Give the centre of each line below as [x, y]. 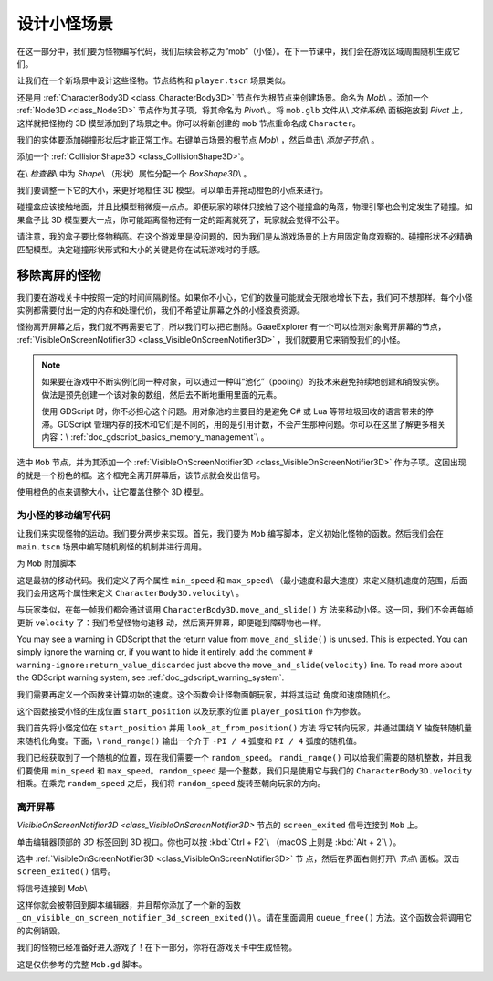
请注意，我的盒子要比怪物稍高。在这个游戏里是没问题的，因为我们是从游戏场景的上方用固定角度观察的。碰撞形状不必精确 [245, 237]
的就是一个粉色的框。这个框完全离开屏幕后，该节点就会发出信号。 [141, 475]
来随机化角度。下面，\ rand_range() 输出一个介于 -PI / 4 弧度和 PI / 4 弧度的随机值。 [189, 741]
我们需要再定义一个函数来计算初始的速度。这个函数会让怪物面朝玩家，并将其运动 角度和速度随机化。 [206, 694]
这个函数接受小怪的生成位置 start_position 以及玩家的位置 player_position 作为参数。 [191, 711]
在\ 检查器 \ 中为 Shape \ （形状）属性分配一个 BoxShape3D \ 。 [134, 173]
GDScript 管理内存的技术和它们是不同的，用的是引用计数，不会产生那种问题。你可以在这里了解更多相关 [252, 424]
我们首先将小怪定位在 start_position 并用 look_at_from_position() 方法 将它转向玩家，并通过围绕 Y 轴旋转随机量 [244, 728]
